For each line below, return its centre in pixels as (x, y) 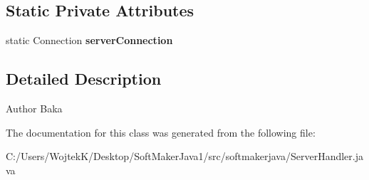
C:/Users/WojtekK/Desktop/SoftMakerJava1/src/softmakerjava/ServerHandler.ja (184, 156)
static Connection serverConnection (89, 40)
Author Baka (34, 108)
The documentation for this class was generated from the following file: (161, 132)
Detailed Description (84, 79)
